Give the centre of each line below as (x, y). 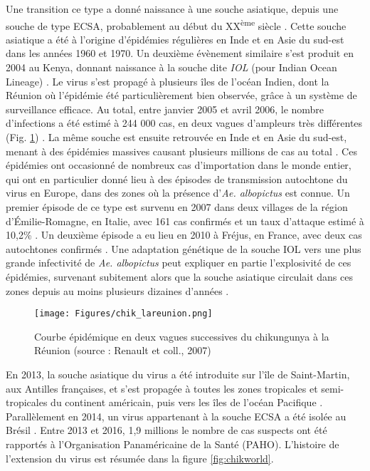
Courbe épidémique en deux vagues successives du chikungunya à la (182, 336)
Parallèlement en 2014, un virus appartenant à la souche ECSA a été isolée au (176, 416)
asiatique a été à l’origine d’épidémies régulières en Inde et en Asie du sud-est (175, 39)
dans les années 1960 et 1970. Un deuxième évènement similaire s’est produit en (180, 53)
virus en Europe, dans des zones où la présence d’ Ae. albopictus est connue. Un (178, 193)
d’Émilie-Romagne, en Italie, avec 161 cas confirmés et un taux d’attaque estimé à (185, 221)
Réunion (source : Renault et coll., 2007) (123, 350)
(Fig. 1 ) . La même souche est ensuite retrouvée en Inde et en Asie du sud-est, (176, 137)
